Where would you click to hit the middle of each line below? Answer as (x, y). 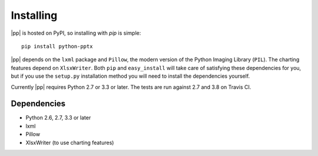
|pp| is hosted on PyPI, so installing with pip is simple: (76, 33)
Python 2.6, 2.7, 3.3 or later (58, 118)
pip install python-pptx (57, 46)
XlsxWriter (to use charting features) (70, 142)
